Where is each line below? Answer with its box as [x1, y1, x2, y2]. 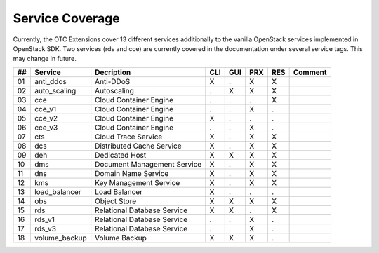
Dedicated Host [95, 150, 147, 160]
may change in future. [13, 55, 77, 63]
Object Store [95, 196, 137, 206]
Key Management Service [95, 177, 180, 187]
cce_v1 [34, 104, 57, 114]
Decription [95, 67, 131, 77]
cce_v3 [34, 123, 58, 132]
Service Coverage [13, 11, 121, 26]
